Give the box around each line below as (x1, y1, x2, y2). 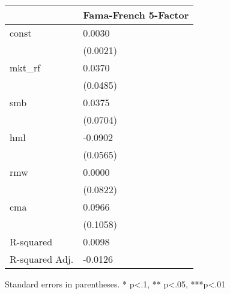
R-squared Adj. (10, 252, 74, 266)
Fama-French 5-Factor (83, 8, 189, 22)
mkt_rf (10, 61, 41, 74)
